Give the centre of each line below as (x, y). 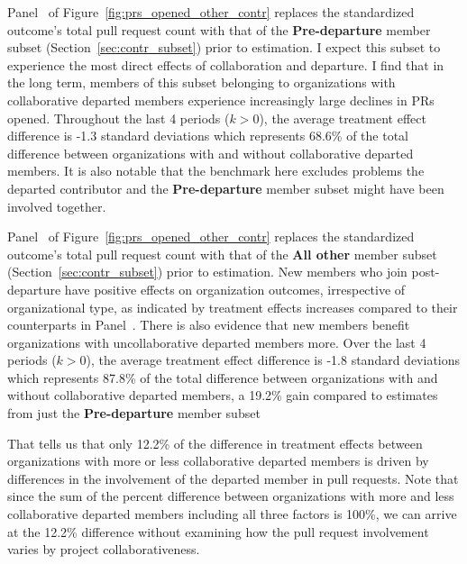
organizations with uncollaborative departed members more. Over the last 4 (217, 342)
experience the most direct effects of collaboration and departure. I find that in (226, 64)
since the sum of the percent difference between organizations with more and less (231, 496)
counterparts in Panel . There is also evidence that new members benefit (209, 325)
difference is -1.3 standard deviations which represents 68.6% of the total (208, 136)
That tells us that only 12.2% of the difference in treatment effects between (215, 443)
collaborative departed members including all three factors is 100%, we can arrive (232, 514)
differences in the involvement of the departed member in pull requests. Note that (233, 478)
